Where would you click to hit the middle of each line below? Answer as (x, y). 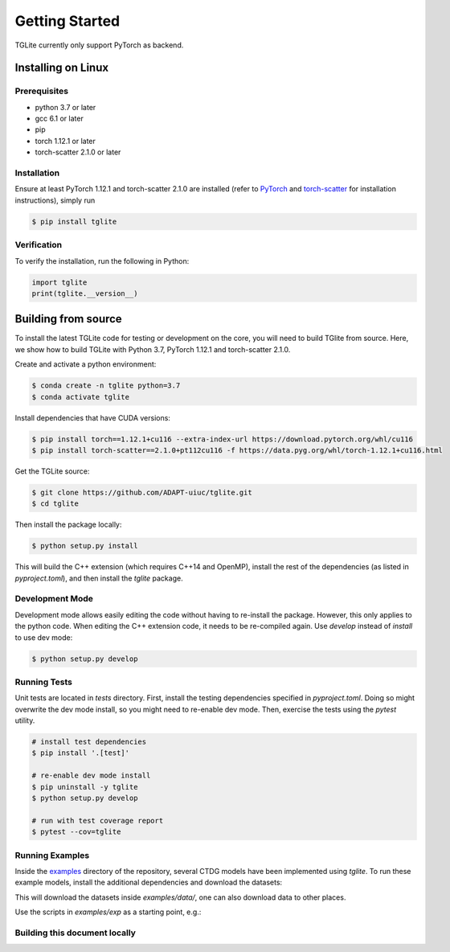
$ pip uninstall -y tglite (85, 787)
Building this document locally (76, 933)
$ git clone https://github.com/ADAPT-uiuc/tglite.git (142, 492)
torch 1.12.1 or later (65, 141)
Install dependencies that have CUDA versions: (92, 417)
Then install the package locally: (68, 525)
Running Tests (43, 682)
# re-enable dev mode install (91, 776)
